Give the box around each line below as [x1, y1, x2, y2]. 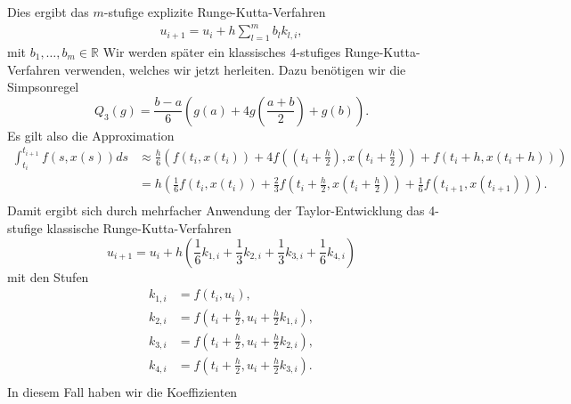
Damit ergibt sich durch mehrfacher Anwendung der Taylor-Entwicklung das [7, 201, 425, 220]
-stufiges [296, 42, 341, 61]
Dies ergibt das [7, 3, 89, 20]
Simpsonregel [7, 77, 79, 96]
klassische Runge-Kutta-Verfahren [46, 218, 232, 237]
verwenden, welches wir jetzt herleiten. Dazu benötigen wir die [64, 60, 406, 78]
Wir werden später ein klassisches [102, 42, 286, 61]
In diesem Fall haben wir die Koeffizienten [7, 382, 238, 400]
